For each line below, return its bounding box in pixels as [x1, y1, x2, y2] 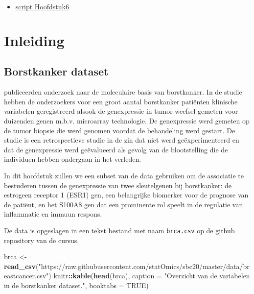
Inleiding [4, 30, 65, 50]
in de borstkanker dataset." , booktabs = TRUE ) [4, 280, 149, 290]
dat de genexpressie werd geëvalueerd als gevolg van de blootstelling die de [4, 144, 228, 154]
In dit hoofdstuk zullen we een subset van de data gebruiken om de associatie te [4, 170, 244, 180]
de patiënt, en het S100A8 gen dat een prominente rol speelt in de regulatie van [4, 199, 243, 209]
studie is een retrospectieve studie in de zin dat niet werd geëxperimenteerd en [4, 135, 239, 145]
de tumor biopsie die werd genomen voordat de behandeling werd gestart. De [4, 125, 235, 135]
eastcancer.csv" [4, 270, 49, 281]
